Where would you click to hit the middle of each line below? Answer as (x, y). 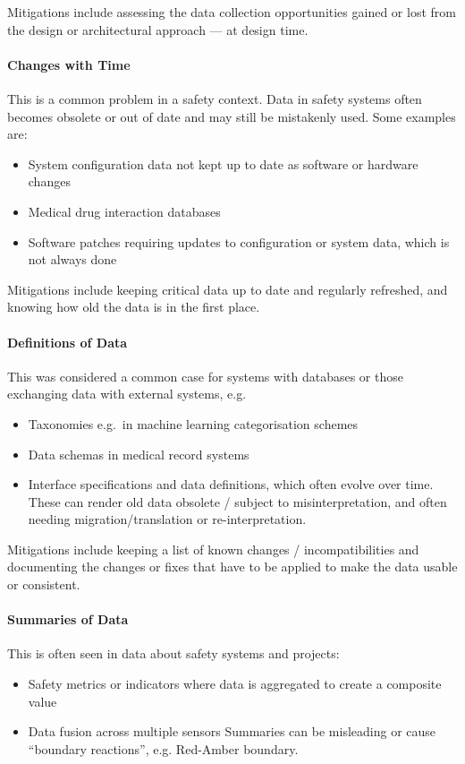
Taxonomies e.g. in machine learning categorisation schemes (193, 423)
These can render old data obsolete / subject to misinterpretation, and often (237, 501)
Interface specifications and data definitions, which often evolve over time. (231, 484)
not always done (72, 259)
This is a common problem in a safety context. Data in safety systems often (215, 98)
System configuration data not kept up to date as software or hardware (223, 163)
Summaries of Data (68, 619)
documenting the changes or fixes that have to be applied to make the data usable (232, 567)
